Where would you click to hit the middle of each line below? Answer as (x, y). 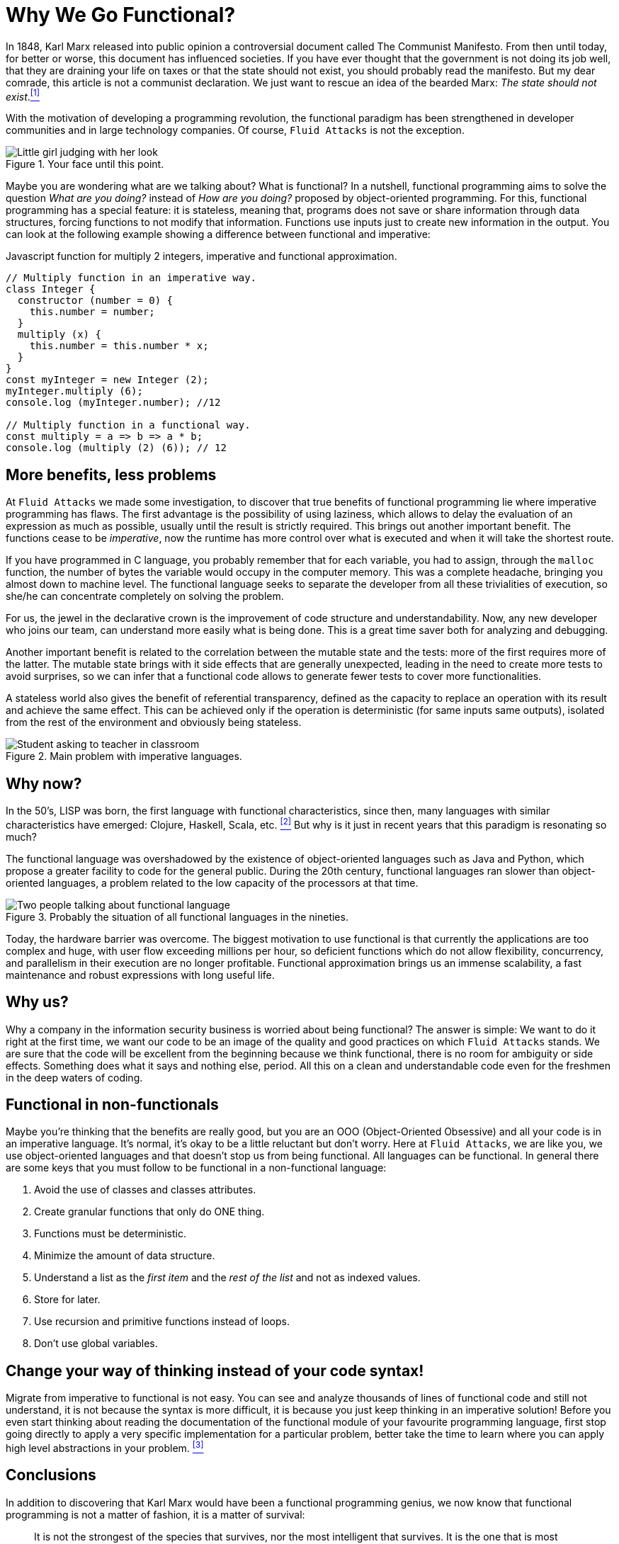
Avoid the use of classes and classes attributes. (145, 1190)
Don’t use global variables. (96, 1344)
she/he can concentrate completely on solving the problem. (145, 596)
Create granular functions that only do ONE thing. (149, 1212)
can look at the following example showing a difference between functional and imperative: (218, 234)
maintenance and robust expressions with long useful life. (140, 975)
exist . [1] (23, 95)
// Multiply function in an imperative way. (131, 278)
